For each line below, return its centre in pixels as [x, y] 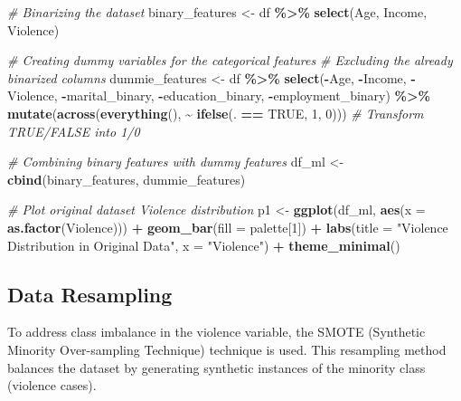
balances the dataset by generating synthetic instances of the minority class [216, 367]
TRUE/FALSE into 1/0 [74, 131]
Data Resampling [90, 294]
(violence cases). [52, 385]
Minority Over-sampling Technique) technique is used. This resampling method [227, 349]
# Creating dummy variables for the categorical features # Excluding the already [230, 60]
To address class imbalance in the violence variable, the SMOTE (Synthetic [216, 332]
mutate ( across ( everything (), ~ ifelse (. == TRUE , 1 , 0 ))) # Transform [216, 113]
